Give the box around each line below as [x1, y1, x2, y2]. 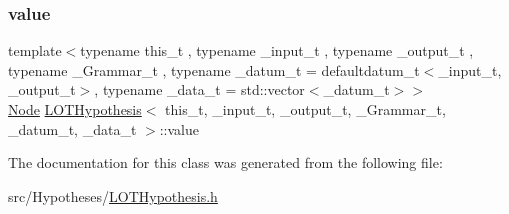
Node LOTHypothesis [8, 99, 142, 119]
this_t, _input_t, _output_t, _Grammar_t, [165, 99, 446, 119]
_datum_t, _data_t [8, 118, 137, 139]
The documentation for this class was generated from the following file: [8, 152, 443, 173]
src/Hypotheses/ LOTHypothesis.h [8, 185, 218, 206]
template [8, 40, 62, 61]
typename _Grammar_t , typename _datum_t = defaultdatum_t [8, 59, 420, 80]
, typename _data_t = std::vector [94, 79, 305, 100]
